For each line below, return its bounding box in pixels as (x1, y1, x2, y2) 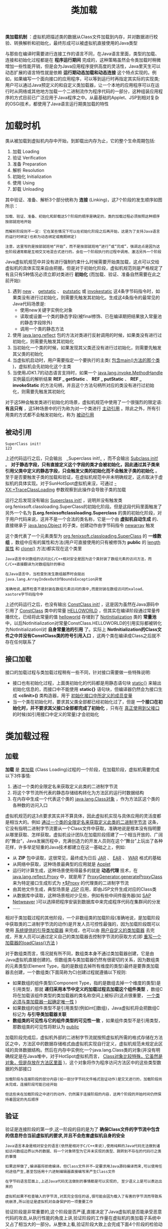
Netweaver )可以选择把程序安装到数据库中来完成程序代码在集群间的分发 (12, 899, 161, 905)
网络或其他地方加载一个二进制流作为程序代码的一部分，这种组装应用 (18, 88, 158, 94)
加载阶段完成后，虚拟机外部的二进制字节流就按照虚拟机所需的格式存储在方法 (5, 1034, 163, 1040)
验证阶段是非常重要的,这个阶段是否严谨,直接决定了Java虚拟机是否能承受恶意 (5, 1208, 162, 1214)
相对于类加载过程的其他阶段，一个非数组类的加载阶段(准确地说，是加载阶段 (5, 915, 160, 921)
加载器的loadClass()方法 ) (5, 940, 58, 946)
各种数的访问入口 (12, 802, 48, 808)
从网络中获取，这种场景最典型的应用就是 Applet (12, 861, 111, 867)
